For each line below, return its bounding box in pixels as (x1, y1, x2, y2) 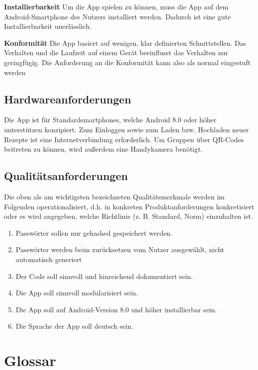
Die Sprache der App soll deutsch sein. (15, 321, 133, 331)
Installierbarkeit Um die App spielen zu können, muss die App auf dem (4, 1, 229, 11)
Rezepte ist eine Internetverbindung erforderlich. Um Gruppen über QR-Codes (4, 134, 244, 144)
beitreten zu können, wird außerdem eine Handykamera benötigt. (4, 144, 203, 154)
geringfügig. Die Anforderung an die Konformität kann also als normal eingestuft (4, 57, 251, 67)
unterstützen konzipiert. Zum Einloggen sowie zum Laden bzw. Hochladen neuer (4, 124, 249, 134)
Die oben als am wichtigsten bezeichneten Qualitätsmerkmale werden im (4, 191, 225, 201)
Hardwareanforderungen (4, 91, 131, 106)
